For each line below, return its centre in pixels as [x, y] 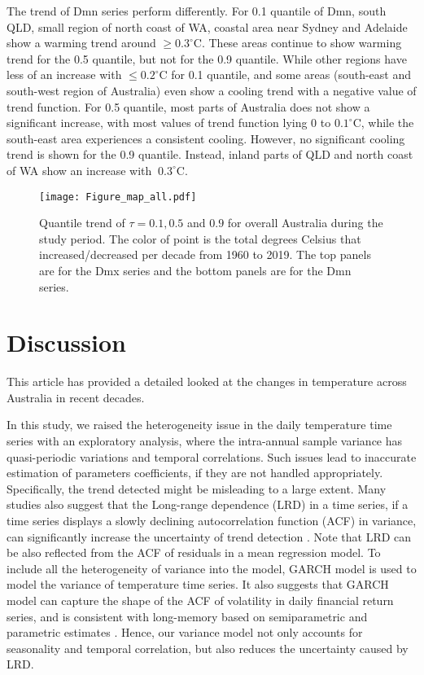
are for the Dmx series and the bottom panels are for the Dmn [195, 270]
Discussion [66, 342]
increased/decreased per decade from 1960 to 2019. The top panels [205, 254]
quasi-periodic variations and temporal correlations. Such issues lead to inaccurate [212, 456]
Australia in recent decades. [76, 397]
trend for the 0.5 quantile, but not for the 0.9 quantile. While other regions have [207, 58]
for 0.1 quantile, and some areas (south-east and [291, 75]
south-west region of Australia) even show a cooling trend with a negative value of [212, 90]
